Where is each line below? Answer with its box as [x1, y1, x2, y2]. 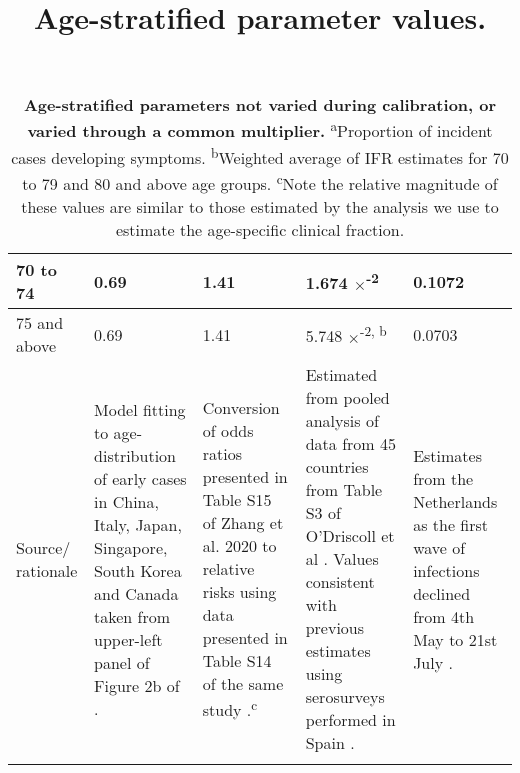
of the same [202, 672, 284, 696]
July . [413, 650, 453, 674]
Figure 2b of [94, 673, 180, 697]
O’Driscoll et [305, 524, 395, 548]
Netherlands [413, 489, 498, 513]
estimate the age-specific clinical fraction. [115, 218, 405, 242]
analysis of [305, 409, 379, 433]
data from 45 [305, 432, 396, 456]
